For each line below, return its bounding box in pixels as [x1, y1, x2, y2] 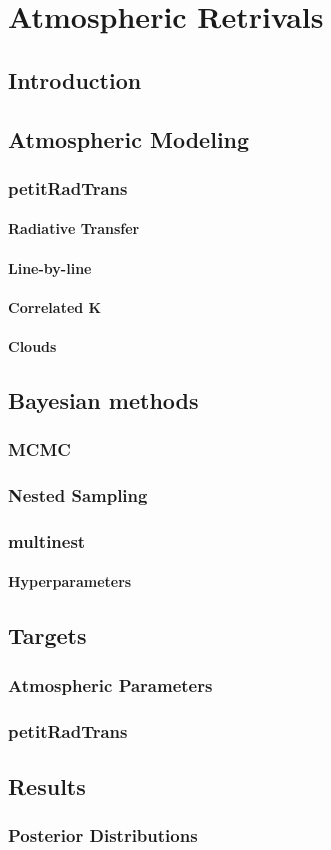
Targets [8, 620, 87, 651]
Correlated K [8, 296, 102, 317]
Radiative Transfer [8, 218, 140, 239]
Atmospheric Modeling [8, 123, 250, 154]
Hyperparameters [8, 571, 132, 592]
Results [8, 770, 86, 801]
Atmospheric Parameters [8, 672, 213, 697]
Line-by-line [8, 257, 92, 278]
